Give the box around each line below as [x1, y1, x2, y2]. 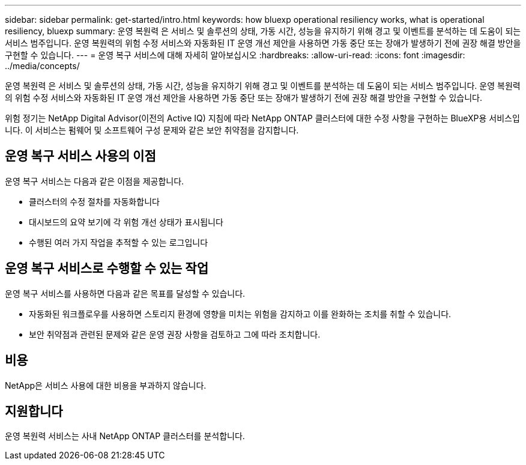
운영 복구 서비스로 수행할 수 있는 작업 [5, 261, 208, 276]
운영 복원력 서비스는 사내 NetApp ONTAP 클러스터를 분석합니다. [5, 431, 245, 442]
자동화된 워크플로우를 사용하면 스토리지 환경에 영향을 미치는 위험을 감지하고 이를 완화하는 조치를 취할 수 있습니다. [29, 308, 452, 319]
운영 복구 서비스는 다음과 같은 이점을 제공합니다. [5, 175, 184, 186]
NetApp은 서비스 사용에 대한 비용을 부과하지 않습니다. [5, 380, 207, 391]
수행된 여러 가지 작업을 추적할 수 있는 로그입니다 [29, 237, 208, 248]
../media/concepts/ [5, 61, 80, 71]
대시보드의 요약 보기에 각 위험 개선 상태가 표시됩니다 [29, 216, 223, 227]
